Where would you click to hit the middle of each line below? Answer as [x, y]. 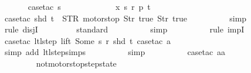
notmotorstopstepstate [76, 63]
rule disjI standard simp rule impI [124, 29]
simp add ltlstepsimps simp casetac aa [115, 52]
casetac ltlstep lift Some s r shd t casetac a [88, 40]
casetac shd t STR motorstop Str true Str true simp [126, 18]
